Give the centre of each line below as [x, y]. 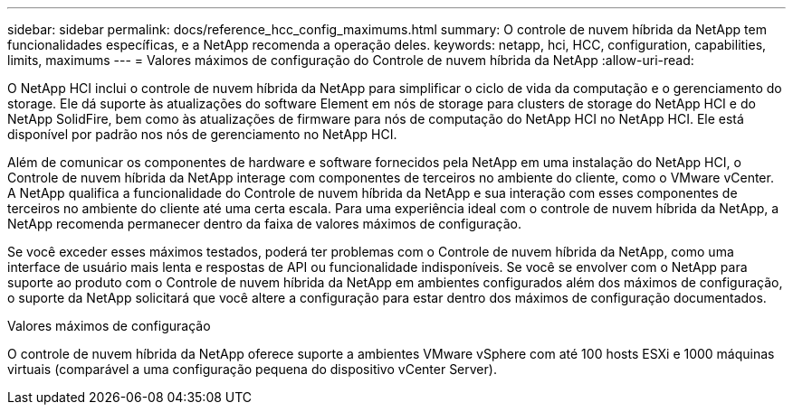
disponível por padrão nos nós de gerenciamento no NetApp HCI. [202, 134]
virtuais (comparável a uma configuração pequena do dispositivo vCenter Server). [252, 369]
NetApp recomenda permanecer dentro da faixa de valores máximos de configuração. [264, 224]
